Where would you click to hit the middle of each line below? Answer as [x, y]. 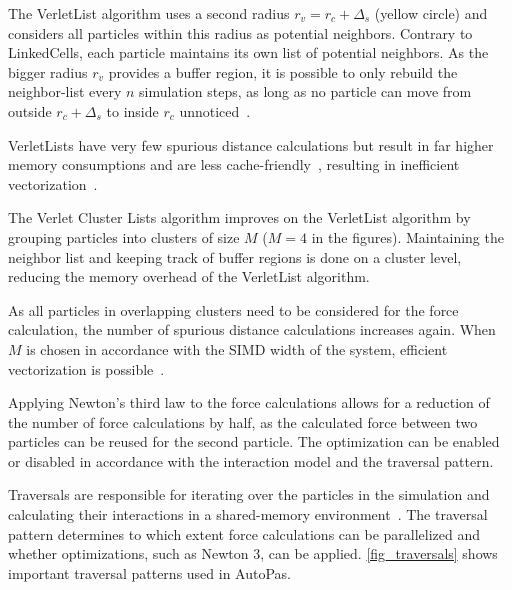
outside [30, 110]
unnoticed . [215, 110]
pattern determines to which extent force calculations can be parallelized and [244, 533]
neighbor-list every [65, 91]
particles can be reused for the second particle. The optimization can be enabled [254, 441]
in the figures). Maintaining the [407, 236]
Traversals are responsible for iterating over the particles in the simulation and [249, 494]
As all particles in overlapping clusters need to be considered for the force [233, 309]
